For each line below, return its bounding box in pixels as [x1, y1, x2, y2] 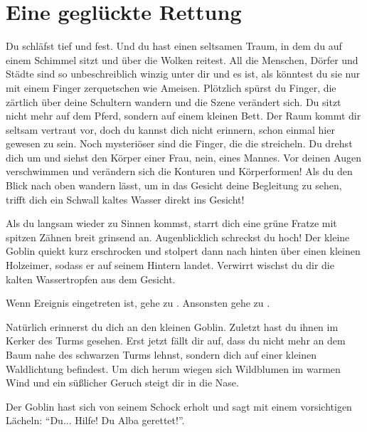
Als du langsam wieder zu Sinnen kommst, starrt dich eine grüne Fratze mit [6, 216, 337, 231]
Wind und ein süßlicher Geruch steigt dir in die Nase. [6, 375, 239, 390]
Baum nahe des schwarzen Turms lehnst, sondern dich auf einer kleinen [6, 347, 317, 362]
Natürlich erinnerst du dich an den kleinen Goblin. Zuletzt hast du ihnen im [6, 319, 339, 334]
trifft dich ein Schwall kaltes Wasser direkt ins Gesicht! [6, 191, 245, 206]
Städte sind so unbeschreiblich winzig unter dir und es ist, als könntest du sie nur [6, 66, 361, 81]
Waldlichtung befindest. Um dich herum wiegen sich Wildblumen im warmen [6, 361, 341, 376]
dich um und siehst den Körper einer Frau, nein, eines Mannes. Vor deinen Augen [6, 149, 362, 164]
